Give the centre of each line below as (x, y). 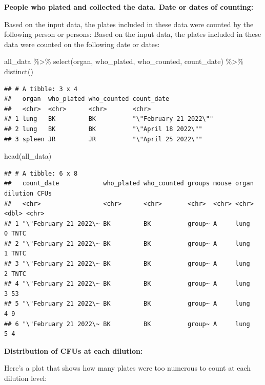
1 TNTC (15, 254)
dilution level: (26, 378)
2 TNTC (15, 274)
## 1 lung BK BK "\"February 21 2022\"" (109, 119)
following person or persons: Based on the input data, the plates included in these (133, 34)
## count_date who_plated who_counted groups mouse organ (129, 184)
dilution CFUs (28, 193)
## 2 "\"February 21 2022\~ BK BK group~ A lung (127, 243)
